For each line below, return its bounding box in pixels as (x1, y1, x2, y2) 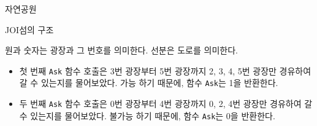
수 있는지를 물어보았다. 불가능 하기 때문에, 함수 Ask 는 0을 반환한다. (19, 109, 275, 122)
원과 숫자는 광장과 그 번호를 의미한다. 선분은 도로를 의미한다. (5, 44, 238, 57)
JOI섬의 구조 (5, 23, 54, 36)
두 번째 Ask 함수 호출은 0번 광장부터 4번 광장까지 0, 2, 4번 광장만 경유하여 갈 (19, 97, 313, 110)
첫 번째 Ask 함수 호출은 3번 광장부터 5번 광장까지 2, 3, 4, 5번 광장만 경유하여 (19, 64, 311, 77)
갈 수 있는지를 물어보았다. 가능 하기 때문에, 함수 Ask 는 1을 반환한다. (19, 76, 278, 89)
